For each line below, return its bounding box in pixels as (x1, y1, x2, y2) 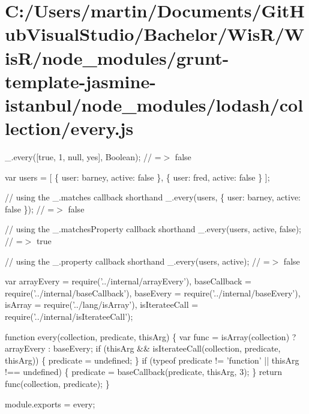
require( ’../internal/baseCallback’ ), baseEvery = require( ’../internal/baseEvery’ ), (5, 286, 301, 299)
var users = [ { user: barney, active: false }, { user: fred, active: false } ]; (5, 170, 270, 183)
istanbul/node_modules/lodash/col (5, 92, 304, 116)
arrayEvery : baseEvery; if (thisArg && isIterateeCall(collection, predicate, (5, 342, 281, 355)
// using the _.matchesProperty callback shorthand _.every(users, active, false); (5, 223, 301, 235)
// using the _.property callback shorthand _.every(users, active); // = (5, 254, 270, 267)
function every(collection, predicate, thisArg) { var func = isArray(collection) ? (5, 330, 296, 343)
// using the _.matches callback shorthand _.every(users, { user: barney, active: (5, 191, 301, 203)
